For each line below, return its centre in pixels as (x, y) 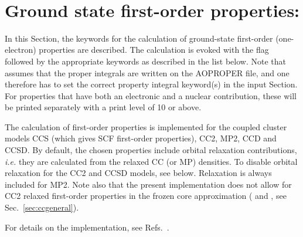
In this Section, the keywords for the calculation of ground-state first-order (139, 38)
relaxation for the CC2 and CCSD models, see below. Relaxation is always (138, 173)
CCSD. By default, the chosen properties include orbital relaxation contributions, (151, 150)
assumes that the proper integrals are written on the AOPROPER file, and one (147, 72)
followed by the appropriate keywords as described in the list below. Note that (145, 61)
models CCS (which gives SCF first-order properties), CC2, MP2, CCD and (141, 138)
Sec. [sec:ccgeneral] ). (42, 207)
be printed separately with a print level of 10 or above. (103, 107)
